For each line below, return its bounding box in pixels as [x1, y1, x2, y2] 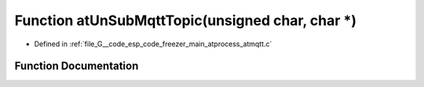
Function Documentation [14, 60, 139, 73]
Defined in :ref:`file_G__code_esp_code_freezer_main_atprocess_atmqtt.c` [34, 39, 272, 49]
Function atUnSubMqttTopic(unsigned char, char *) [14, 12, 357, 29]
